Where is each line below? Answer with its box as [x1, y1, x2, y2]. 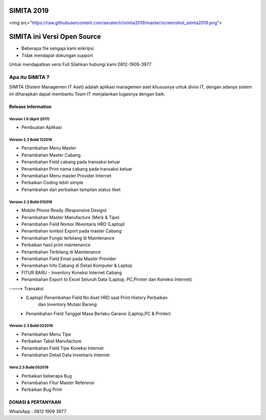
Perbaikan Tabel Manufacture [21, 338, 82, 344]
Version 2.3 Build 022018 [9, 323, 53, 328]
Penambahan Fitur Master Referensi [21, 380, 95, 385]
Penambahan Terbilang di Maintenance [21, 249, 101, 255]
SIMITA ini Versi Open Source [9, 33, 101, 41]
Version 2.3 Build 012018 [9, 199, 53, 204]
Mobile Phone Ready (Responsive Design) [21, 207, 107, 213]
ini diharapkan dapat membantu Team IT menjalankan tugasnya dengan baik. [9, 91, 166, 97]
